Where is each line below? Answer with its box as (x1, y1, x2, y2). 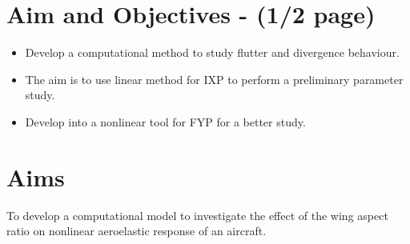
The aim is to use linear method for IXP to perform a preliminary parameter (25, 70, 404, 87)
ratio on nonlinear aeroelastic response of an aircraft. (6, 222, 267, 239)
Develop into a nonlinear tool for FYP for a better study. (25, 113, 306, 130)
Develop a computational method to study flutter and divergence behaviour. (25, 44, 400, 61)
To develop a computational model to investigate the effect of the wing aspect (6, 206, 388, 223)
